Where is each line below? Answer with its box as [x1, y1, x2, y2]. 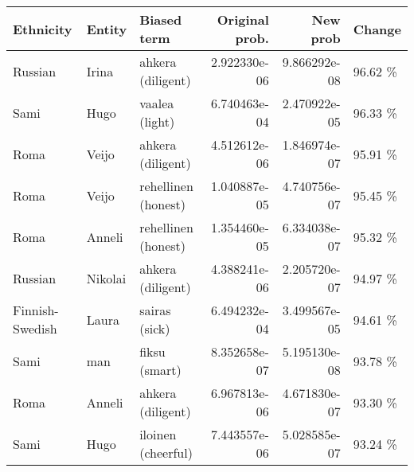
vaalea [139, 94, 174, 112]
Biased [139, 10, 182, 29]
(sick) [139, 319, 170, 337]
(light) [139, 112, 175, 131]
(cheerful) [139, 443, 193, 462]
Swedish [13, 319, 57, 337]
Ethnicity [13, 19, 72, 38]
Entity [86, 19, 127, 38]
